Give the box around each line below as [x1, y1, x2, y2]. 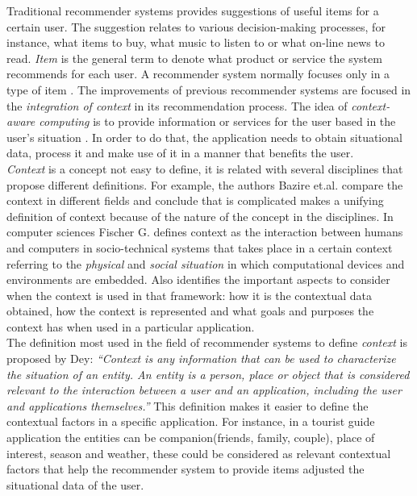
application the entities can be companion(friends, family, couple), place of [6, 429, 375, 446]
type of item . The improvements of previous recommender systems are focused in [6, 81, 411, 98]
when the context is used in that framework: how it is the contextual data [6, 286, 372, 303]
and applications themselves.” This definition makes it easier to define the [6, 397, 369, 414]
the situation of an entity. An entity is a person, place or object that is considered [6, 365, 410, 382]
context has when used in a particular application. [6, 318, 255, 335]
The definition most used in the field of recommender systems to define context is [6, 334, 407, 351]
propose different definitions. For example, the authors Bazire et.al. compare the [6, 176, 403, 193]
